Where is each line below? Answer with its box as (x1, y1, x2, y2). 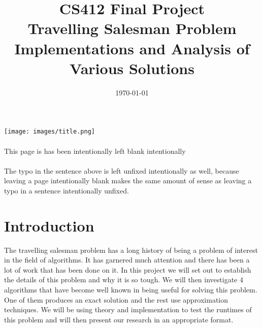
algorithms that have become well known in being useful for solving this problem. (4, 284, 257, 294)
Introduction (4, 215, 94, 236)
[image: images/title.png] (4, 128, 95, 136)
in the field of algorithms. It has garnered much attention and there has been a (4, 254, 250, 265)
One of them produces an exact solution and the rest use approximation (4, 294, 228, 305)
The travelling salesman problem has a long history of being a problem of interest (4, 244, 258, 255)
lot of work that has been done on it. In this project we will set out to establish (4, 264, 251, 275)
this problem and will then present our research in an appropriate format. (4, 314, 234, 324)
